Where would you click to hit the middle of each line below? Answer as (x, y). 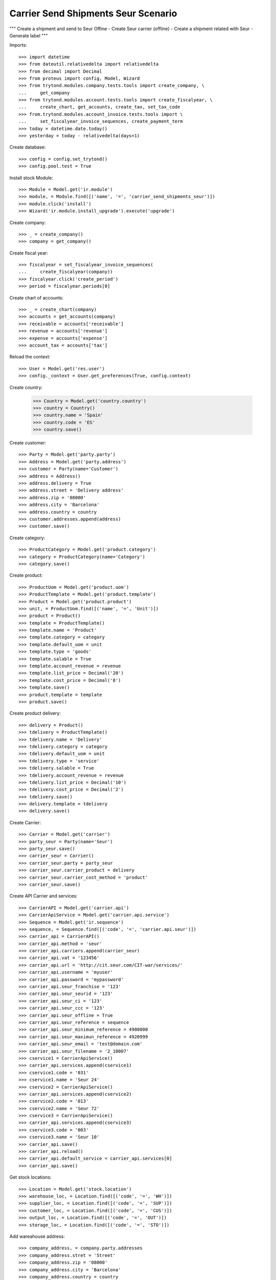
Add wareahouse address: (37, 1236)
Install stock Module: (31, 178)
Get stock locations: (30, 1177)
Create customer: (28, 443)
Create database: (28, 147)
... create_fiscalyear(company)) (66, 272)
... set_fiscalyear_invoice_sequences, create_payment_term (101, 121)
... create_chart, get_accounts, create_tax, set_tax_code (99, 107)
